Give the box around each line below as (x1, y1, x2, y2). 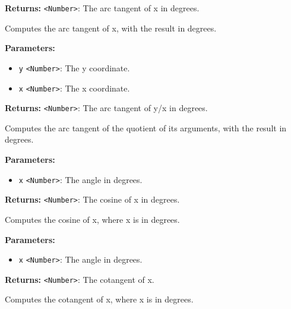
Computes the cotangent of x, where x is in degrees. (5, 293, 194, 305)
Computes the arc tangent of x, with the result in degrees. (5, 21, 217, 34)
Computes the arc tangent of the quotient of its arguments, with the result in (5, 121, 287, 134)
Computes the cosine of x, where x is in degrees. (5, 213, 180, 225)
